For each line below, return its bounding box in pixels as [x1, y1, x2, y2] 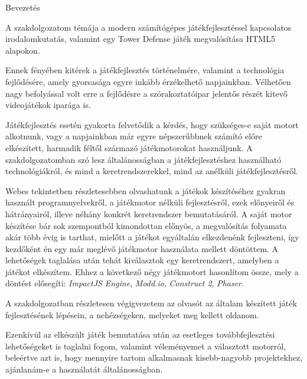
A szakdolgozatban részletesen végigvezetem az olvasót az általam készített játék [5, 297, 297, 309]
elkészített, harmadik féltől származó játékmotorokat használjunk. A [5, 141, 253, 153]
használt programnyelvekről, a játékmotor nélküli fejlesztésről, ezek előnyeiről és [5, 196, 295, 208]
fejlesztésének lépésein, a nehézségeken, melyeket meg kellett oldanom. [5, 308, 259, 321]
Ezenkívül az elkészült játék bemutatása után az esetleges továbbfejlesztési [5, 328, 275, 341]
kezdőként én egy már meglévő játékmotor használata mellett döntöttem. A [5, 242, 279, 254]
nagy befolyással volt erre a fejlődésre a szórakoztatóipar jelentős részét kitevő [5, 87, 288, 99]
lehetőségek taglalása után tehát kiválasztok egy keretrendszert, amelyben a [5, 254, 279, 266]
